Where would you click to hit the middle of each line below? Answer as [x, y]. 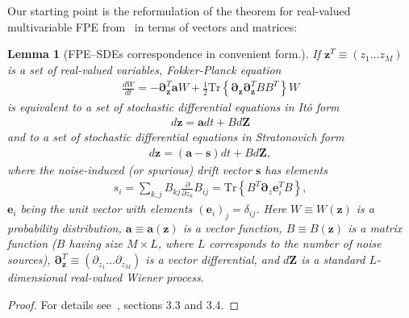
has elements [296, 169]
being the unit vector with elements [106, 209]
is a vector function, [232, 227]
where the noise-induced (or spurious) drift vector [129, 169]
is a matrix [375, 227]
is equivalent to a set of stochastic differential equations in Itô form [173, 107]
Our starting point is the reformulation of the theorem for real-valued [179, 10]
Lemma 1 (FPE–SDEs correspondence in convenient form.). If [164, 54]
